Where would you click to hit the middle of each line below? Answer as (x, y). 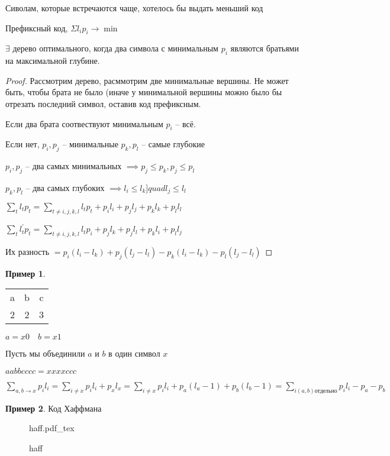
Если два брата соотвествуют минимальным (84, 123)
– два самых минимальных (73, 166)
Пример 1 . (25, 273)
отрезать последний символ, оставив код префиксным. (103, 103)
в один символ (134, 353)
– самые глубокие (173, 144)
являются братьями (265, 48)
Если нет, (22, 144)
